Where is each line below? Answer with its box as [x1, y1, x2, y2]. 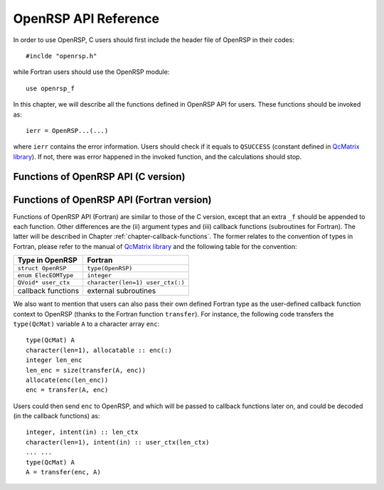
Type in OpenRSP [17, 255, 78, 265]
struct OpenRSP [17, 265, 67, 272]
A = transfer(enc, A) [26, 468, 101, 476]
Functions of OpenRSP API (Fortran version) [13, 193, 212, 206]
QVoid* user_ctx [17, 279, 70, 287]
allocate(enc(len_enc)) [26, 376, 109, 384]
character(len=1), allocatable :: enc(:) [26, 346, 172, 354]
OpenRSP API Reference [13, 11, 160, 26]
